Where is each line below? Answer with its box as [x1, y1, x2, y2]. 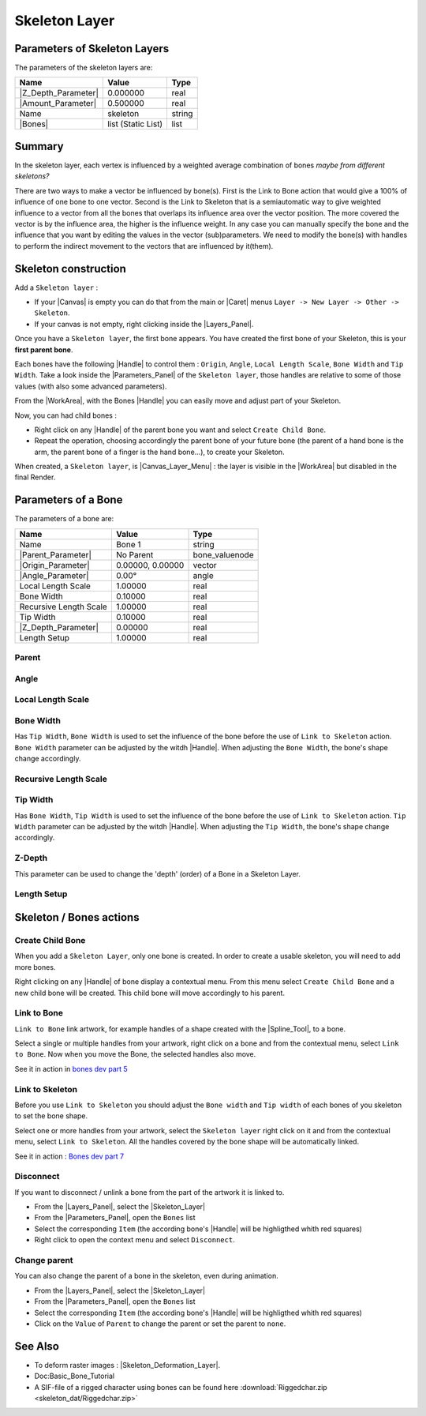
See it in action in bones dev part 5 [14, 1064, 128, 1073]
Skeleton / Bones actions [14, 911, 140, 924]
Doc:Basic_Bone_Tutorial [34, 1371, 114, 1381]
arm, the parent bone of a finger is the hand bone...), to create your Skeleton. [34, 447, 285, 456]
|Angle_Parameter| [19, 569, 89, 580]
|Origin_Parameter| [19, 559, 90, 570]
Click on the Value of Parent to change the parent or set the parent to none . [34, 1319, 286, 1328]
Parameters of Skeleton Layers [14, 42, 170, 55]
